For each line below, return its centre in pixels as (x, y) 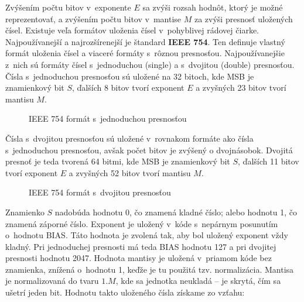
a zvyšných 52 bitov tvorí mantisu (130, 172)
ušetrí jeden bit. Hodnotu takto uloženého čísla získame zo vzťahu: (125, 292)
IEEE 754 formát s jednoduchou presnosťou (108, 119)
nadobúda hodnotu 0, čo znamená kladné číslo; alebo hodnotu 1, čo (176, 212)
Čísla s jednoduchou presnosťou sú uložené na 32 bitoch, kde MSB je (130, 76)
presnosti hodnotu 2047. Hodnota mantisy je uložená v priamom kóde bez (139, 258)
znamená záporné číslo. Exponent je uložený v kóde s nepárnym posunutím (142, 223)
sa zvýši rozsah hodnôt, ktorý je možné (213, 7)
